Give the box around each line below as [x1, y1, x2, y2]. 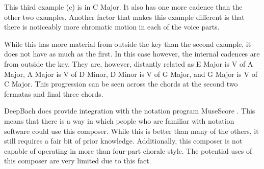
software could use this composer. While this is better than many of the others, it [4, 125, 259, 136]
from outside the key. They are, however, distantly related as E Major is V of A [4, 58, 253, 69]
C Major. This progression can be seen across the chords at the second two [4, 78, 238, 89]
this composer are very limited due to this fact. [4, 155, 151, 166]
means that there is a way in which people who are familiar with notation [4, 115, 234, 126]
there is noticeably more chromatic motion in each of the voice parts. [4, 21, 220, 32]
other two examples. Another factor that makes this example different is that [4, 11, 245, 22]
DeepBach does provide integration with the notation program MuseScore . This [4, 105, 255, 116]
